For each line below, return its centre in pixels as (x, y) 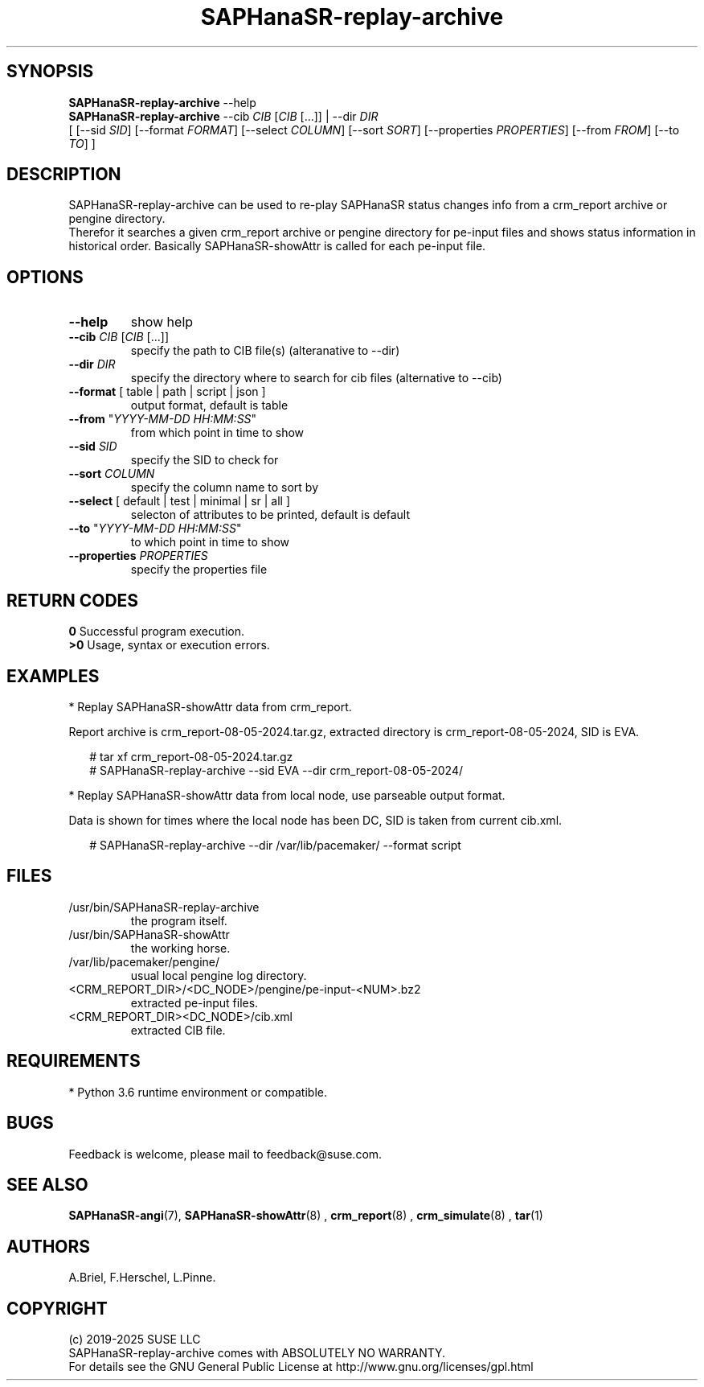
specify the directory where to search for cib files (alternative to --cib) (316, 378)
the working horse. (180, 948)
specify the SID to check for (205, 460)
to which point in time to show (210, 542)
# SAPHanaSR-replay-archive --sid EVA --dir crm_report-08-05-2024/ (276, 770)
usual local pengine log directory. (219, 975)
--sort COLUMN (112, 474)
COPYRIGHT (57, 1308)
